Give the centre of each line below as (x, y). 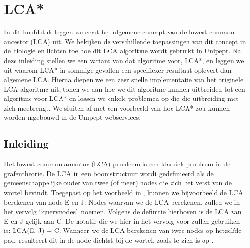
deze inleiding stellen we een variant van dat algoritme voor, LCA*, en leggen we (124, 60)
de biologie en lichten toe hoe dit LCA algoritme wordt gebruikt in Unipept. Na (123, 51)
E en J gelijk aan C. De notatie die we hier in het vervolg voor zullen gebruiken (122, 221)
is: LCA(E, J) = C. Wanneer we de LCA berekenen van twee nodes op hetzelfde (123, 230)
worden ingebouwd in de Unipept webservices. (72, 117)
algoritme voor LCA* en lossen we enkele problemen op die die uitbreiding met (121, 98)
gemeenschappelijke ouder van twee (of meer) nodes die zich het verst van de (118, 183)
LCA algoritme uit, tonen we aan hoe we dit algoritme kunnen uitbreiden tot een (125, 89)
